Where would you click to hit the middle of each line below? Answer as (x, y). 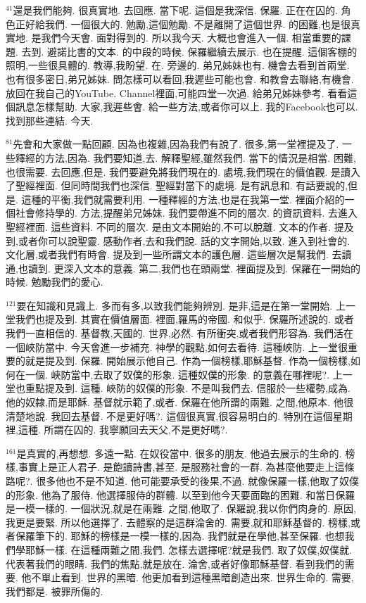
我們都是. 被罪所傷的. (55, 591)
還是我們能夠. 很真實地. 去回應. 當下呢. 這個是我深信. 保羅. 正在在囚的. (175, 10)
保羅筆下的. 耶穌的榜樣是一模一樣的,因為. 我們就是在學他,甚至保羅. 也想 (180, 536)
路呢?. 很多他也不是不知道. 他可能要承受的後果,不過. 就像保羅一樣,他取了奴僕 (183, 481)
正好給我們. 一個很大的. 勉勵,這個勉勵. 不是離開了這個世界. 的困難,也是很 (183, 24)
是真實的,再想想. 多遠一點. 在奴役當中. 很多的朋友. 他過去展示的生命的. (179, 453)
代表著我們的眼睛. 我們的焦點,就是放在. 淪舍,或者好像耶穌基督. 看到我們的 (175, 563)
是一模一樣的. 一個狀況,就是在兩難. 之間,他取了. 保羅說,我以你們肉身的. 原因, (181, 508)
